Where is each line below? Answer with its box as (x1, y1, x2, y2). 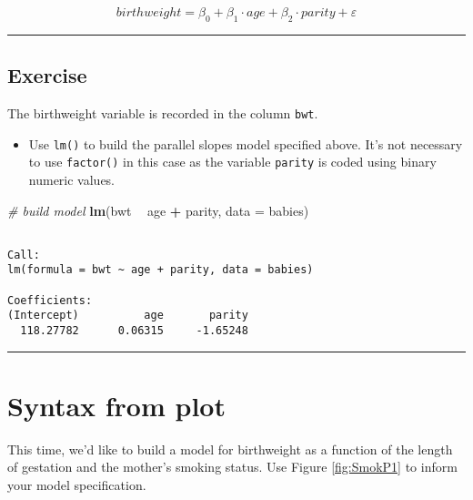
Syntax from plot (7, 386, 226, 423)
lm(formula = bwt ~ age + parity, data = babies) (7, 263, 314, 277)
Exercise (7, 61, 87, 89)
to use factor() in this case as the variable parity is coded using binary (28, 152, 437, 171)
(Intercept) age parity (7, 309, 248, 322)
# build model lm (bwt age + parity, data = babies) (7, 200, 309, 219)
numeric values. (28, 169, 116, 189)
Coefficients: (7, 293, 93, 307)
